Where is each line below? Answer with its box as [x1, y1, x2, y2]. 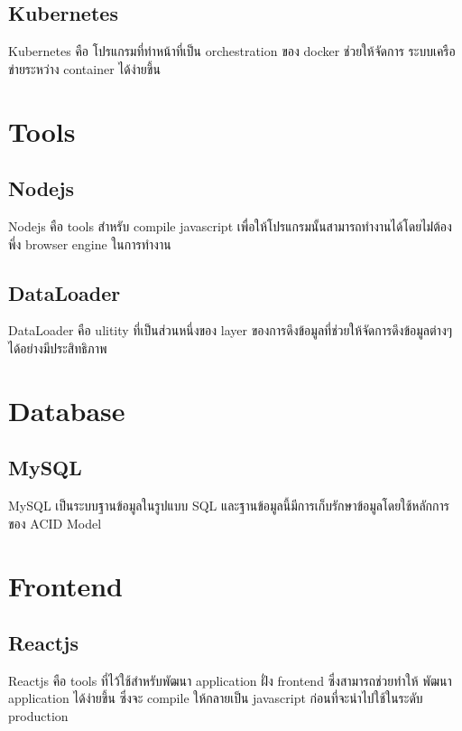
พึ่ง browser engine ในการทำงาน [8, 234, 171, 253]
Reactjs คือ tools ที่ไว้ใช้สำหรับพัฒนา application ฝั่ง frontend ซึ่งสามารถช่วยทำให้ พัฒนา [8, 670, 452, 689]
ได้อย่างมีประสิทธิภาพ [8, 338, 107, 357]
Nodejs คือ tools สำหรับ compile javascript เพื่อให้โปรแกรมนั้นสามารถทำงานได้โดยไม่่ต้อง [8, 216, 452, 235]
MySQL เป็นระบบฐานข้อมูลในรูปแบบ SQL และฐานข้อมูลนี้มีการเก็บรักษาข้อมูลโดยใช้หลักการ [8, 496, 449, 515]
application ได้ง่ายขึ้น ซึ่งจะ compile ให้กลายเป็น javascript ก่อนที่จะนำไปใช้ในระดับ [8, 689, 423, 708]
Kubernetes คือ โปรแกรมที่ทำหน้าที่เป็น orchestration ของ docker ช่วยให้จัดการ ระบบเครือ [8, 42, 456, 61]
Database [8, 391, 125, 428]
